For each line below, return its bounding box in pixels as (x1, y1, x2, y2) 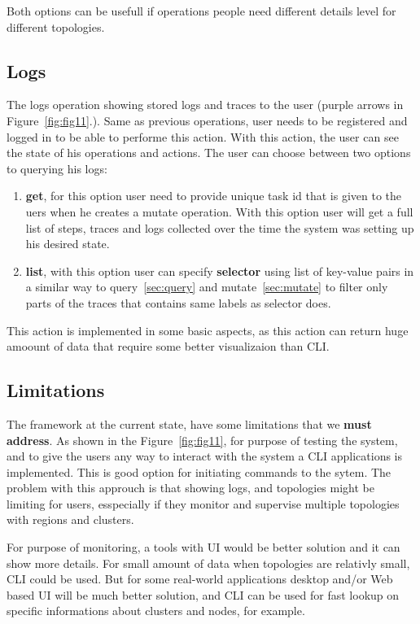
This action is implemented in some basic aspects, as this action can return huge (7, 321, 409, 338)
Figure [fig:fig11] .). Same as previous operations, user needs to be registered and (7, 111, 408, 129)
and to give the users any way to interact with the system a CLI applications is (7, 447, 403, 465)
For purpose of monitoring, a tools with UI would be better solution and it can (7, 539, 400, 556)
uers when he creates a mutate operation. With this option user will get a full (25, 203, 413, 220)
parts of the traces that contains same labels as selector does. (25, 294, 331, 311)
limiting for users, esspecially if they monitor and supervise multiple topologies (7, 495, 400, 512)
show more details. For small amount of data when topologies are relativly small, (7, 554, 410, 571)
